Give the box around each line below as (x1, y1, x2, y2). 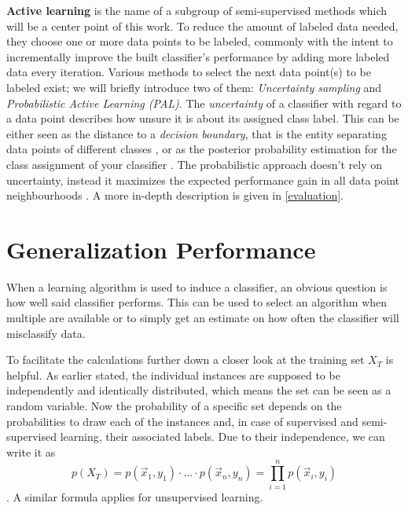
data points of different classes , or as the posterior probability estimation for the (6, 141, 397, 157)
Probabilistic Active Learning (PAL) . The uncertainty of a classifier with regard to (6, 94, 402, 111)
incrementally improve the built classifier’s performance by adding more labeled (6, 48, 390, 64)
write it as (6, 443, 56, 460)
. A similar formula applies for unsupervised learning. (6, 488, 263, 504)
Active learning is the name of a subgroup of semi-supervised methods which (6, 2, 388, 18)
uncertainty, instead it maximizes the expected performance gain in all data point (6, 171, 400, 188)
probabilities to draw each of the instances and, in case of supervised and (6, 413, 358, 429)
